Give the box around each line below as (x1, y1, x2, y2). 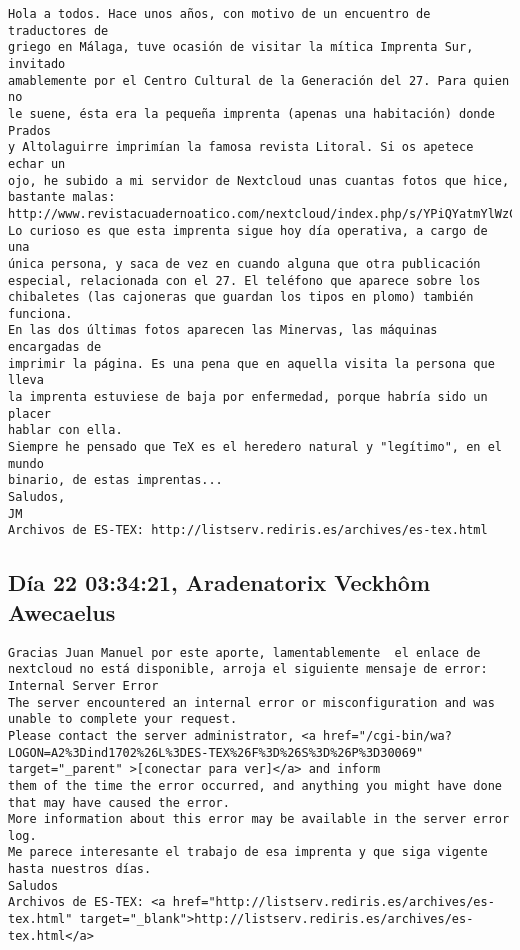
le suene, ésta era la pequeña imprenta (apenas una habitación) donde (8, 106, 495, 121)
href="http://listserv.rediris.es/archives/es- (172, 895, 495, 910)
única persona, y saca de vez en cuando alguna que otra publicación (8, 256, 481, 271)
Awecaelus (8, 596, 116, 627)
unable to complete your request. (8, 712, 238, 727)
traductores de (8, 23, 109, 38)
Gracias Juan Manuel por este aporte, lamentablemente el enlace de (8, 645, 481, 660)
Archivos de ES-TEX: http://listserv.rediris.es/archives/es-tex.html (8, 523, 488, 538)
